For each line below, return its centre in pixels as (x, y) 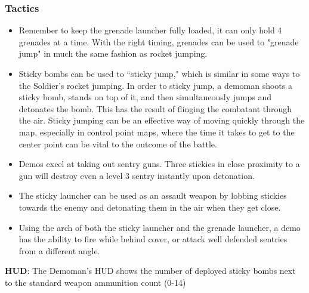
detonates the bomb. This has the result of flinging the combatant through (155, 108)
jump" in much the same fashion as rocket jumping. (113, 53)
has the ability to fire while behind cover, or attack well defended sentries (153, 239)
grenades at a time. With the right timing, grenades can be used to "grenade (159, 41)
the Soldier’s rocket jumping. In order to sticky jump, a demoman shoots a (155, 85)
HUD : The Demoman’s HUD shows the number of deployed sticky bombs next (150, 271)
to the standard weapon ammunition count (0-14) (95, 282)
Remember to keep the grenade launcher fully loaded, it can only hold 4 (150, 30)
